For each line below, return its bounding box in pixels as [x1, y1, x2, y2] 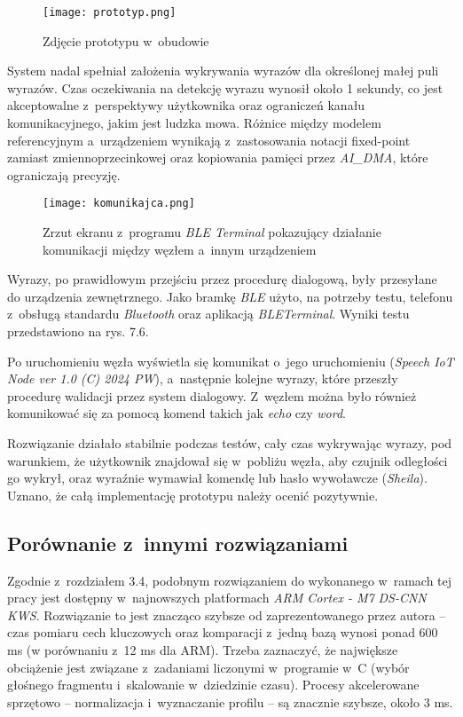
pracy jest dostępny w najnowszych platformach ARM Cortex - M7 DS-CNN [7, 588, 427, 607]
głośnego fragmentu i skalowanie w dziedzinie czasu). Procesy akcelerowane [7, 675, 420, 694]
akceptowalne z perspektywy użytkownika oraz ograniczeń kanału [7, 96, 365, 114]
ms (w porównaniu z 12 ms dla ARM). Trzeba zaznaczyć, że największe [7, 640, 398, 658]
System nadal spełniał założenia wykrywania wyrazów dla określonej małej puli [7, 61, 439, 80]
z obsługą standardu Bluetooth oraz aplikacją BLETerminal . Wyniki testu [7, 304, 410, 323]
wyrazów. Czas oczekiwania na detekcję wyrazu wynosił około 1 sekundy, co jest [7, 78, 443, 97]
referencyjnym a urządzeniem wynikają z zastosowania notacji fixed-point [7, 130, 411, 149]
